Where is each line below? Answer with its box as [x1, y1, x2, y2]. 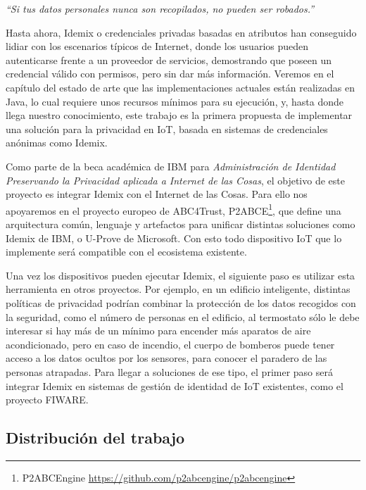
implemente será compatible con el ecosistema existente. [6, 244, 247, 259]
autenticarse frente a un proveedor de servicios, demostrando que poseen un [6, 52, 332, 67]
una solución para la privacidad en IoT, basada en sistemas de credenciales [6, 121, 328, 136]
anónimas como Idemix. [6, 135, 108, 150]
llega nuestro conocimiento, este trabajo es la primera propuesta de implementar [6, 108, 353, 122]
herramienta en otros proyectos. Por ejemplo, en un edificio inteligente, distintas [6, 282, 351, 296]
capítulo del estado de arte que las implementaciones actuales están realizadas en [6, 80, 355, 94]
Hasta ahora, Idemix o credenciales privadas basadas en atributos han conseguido [6, 25, 357, 39]
